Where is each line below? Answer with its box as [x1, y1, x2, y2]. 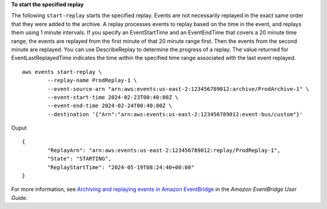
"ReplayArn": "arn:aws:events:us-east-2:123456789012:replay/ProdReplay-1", [47, 147, 281, 154]
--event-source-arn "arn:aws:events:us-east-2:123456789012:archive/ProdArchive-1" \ [47, 85, 309, 92]
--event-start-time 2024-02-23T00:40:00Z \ [47, 94, 179, 101]
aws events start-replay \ [22, 68, 102, 75]
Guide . [11, 194, 28, 201]
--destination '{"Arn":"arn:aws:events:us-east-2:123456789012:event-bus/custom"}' [47, 111, 303, 118]
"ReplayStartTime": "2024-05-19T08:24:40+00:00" [47, 164, 195, 171]
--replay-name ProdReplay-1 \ [47, 77, 137, 84]
